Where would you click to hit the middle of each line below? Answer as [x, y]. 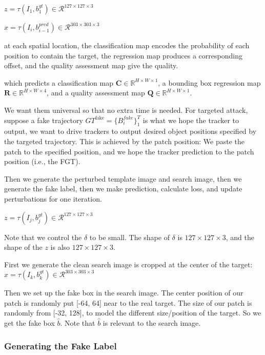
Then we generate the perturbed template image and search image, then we [123, 178]
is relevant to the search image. [152, 323]
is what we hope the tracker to [191, 120]
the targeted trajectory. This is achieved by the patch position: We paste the [125, 141]
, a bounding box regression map [209, 82]
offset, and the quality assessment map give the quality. [91, 65]
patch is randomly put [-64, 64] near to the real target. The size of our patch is [128, 302]
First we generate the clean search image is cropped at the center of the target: [128, 264]
